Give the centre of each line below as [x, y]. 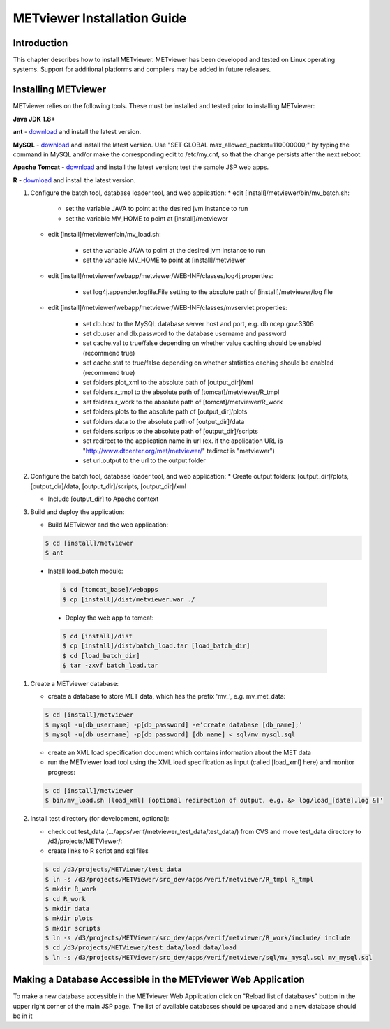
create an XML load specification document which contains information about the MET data [180, 753]
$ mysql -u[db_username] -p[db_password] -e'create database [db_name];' [174, 724]
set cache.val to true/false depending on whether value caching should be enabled [202, 343]
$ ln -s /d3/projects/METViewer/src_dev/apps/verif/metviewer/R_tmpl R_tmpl [179, 879]
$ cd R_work [66, 899]
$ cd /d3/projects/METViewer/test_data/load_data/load [141, 948]
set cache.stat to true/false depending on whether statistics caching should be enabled [208, 363]
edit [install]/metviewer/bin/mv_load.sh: [104, 235]
